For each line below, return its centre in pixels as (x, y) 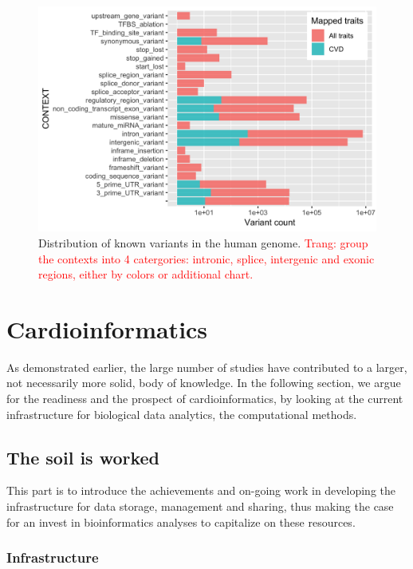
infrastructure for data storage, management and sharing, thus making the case (200, 506)
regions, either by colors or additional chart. (146, 274)
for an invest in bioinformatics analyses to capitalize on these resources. (181, 522)
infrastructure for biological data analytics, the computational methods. (182, 414)
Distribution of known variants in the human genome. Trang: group (203, 242)
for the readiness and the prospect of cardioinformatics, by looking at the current (205, 399)
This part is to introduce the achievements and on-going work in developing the (201, 490)
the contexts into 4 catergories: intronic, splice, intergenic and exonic (206, 258)
